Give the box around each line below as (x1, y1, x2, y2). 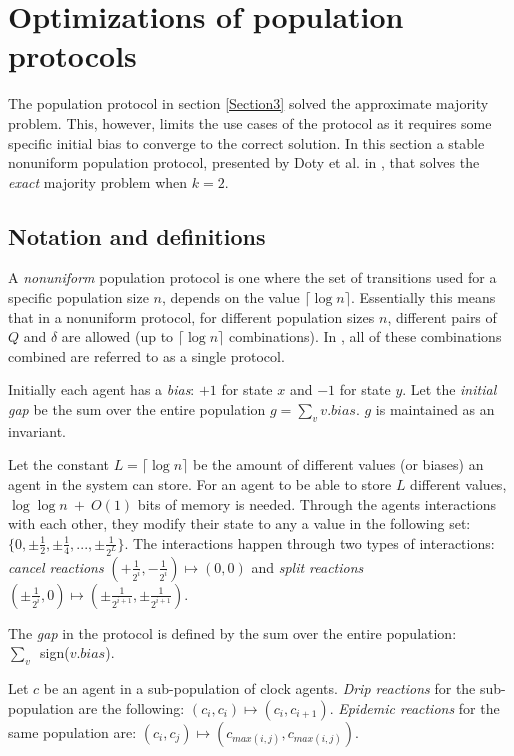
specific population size (8, 287, 149, 308)
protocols (8, 35, 137, 76)
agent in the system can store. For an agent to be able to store (8, 474, 392, 495)
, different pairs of (387, 306, 497, 327)
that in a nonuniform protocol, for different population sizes (8, 306, 375, 327)
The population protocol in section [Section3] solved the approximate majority (8, 93, 489, 114)
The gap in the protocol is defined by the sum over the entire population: (8, 622, 457, 643)
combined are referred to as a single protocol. (8, 345, 285, 366)
